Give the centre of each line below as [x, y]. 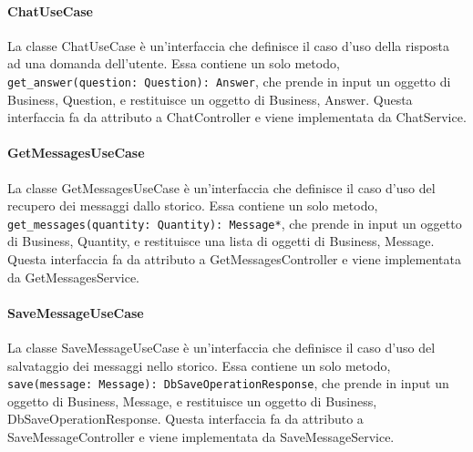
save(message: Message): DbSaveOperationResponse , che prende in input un [228, 383]
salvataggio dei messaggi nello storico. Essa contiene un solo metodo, [199, 365]
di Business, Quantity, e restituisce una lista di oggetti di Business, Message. [221, 241]
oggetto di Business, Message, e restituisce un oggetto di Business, [192, 401]
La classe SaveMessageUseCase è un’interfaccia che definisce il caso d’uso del [221, 348]
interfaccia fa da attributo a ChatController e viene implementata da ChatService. [237, 117]
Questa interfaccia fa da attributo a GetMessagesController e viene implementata [234, 259]
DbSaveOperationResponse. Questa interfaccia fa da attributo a [185, 419]
